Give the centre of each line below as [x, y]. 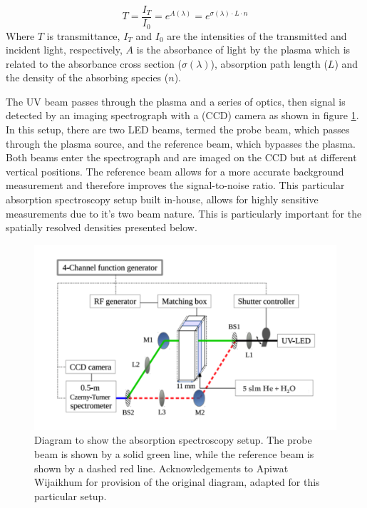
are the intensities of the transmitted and [257, 35]
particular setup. [71, 496]
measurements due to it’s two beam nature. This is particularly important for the [184, 213]
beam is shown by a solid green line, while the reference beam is [174, 454]
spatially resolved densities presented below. [102, 227]
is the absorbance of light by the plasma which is [243, 50]
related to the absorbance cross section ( [94, 63]
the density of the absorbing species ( [87, 77]
